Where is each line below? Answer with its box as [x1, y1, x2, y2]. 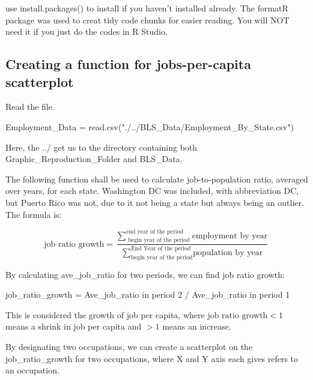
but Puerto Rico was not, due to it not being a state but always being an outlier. [5, 196, 304, 208]
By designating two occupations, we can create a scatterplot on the [5, 340, 253, 352]
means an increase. [162, 320, 231, 333]
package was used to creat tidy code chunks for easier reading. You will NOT [5, 13, 290, 26]
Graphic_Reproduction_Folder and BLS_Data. [5, 152, 183, 165]
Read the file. [5, 100, 55, 113]
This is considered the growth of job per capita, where [5, 308, 205, 321]
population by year [193, 248, 263, 257]
